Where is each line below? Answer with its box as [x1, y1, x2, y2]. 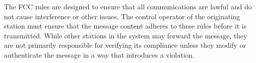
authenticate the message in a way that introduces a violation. [4, 49, 195, 60]
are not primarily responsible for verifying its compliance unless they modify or [4, 40, 246, 50]
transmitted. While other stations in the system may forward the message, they [4, 30, 248, 40]
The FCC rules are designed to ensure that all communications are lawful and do [4, 1, 252, 11]
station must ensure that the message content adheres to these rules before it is [4, 21, 247, 31]
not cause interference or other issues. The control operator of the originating [4, 11, 241, 21]
